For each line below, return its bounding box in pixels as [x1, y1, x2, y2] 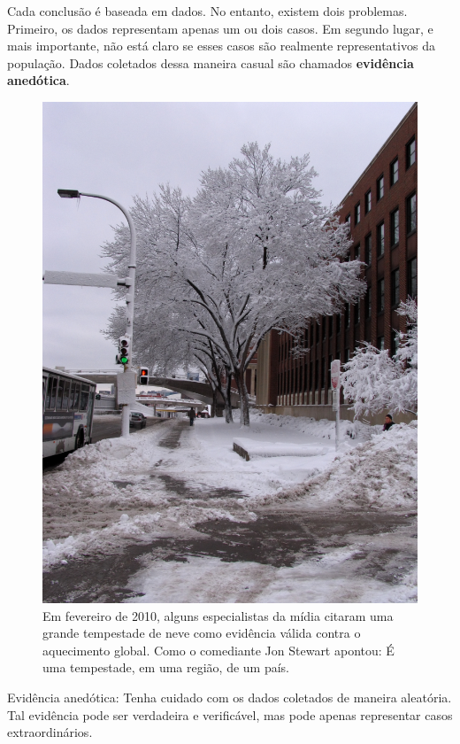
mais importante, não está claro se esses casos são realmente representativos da [7, 36, 435, 55]
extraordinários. [7, 723, 93, 741]
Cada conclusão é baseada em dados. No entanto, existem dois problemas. [7, 2, 408, 19]
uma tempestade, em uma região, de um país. [42, 658, 289, 677]
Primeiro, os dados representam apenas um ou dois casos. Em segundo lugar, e [7, 19, 433, 37]
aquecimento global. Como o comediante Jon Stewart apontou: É [42, 640, 395, 659]
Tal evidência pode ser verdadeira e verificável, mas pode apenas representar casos [7, 705, 453, 724]
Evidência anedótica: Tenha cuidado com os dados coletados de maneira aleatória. [7, 688, 452, 706]
